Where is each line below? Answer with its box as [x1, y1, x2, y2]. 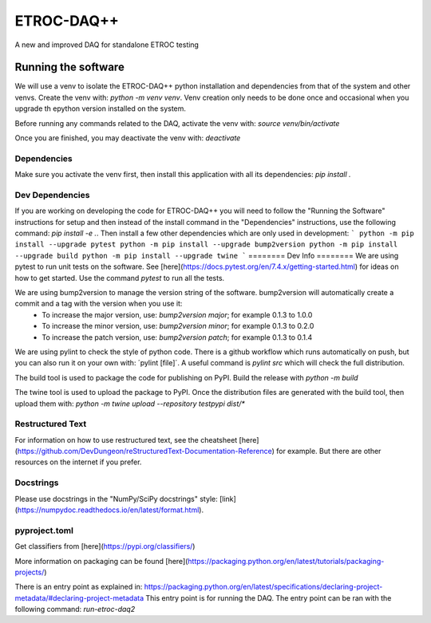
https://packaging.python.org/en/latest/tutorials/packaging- [188, 556, 385, 566]
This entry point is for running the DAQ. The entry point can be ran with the [145, 593, 392, 602]
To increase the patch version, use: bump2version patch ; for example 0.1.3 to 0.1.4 [42, 332, 313, 342]
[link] [219, 494, 237, 503]
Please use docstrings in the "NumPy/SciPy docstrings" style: [14, 494, 219, 503]
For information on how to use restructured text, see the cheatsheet [14, 435, 238, 444]
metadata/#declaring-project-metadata [14, 593, 144, 602]
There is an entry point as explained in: [14, 582, 143, 592]
